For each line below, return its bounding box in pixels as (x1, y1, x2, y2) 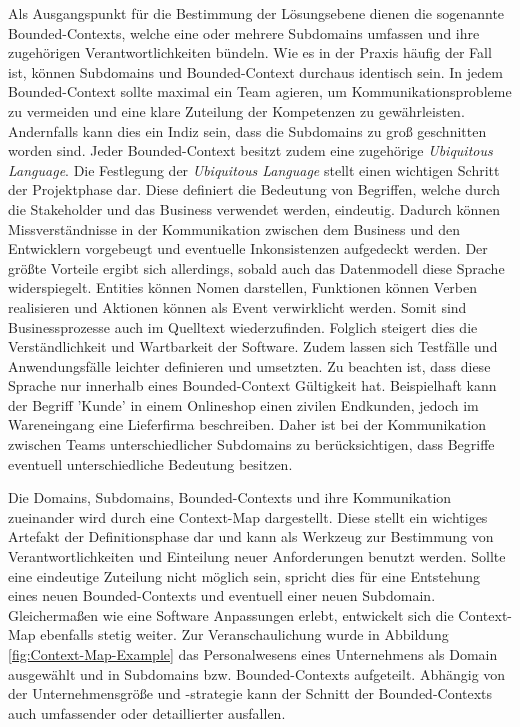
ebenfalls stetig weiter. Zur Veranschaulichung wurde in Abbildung (40, 624, 449, 645)
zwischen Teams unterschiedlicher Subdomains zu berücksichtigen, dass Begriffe (8, 434, 495, 455)
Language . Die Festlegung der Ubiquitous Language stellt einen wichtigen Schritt (8, 159, 500, 180)
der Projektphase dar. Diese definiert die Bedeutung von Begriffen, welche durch (8, 179, 500, 200)
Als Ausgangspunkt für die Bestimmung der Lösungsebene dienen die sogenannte (8, 3, 505, 23)
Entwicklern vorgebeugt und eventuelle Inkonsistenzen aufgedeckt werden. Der (8, 238, 488, 259)
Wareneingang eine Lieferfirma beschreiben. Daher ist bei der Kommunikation (8, 414, 486, 435)
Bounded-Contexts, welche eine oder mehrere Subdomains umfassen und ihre (8, 22, 480, 43)
